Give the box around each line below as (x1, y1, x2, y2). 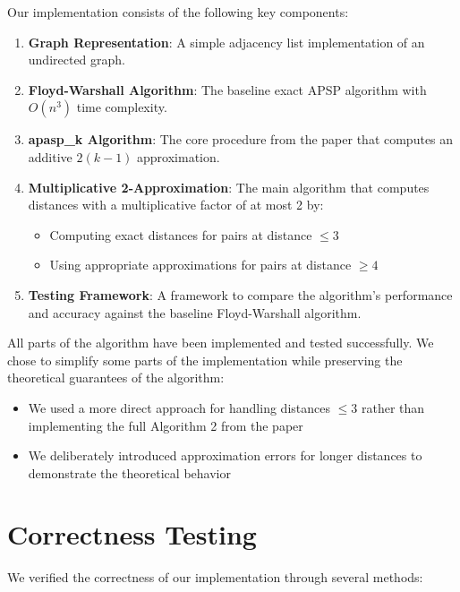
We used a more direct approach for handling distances (28, 398, 330, 416)
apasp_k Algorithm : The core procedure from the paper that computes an (28, 130, 454, 149)
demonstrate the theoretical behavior (28, 463, 231, 482)
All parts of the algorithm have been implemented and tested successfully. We (7, 333, 434, 352)
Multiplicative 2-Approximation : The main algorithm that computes (28, 177, 430, 196)
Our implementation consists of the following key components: (7, 3, 349, 21)
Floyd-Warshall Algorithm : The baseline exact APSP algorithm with (28, 80, 427, 99)
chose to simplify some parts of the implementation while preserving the (7, 350, 403, 369)
